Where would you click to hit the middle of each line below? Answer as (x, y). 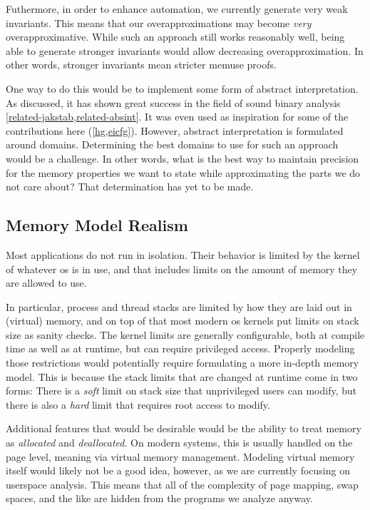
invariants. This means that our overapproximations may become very (159, 22)
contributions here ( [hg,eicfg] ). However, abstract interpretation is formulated (175, 130)
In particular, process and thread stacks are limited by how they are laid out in (179, 306)
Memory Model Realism (97, 225)
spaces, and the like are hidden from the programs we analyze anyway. (159, 498)
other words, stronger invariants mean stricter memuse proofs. (141, 65)
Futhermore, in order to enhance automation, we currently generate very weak (177, 9)
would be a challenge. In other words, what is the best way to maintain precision (183, 158)
